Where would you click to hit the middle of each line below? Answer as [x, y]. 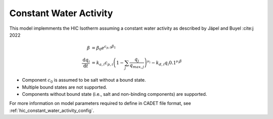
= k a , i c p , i [102, 63]
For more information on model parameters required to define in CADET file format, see [100, 103]
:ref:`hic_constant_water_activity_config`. [52, 110]
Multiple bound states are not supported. [64, 87]
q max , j [137, 66]
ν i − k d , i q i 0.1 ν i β [164, 63]
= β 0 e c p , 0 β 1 [104, 48]
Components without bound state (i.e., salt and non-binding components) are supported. [115, 94]
